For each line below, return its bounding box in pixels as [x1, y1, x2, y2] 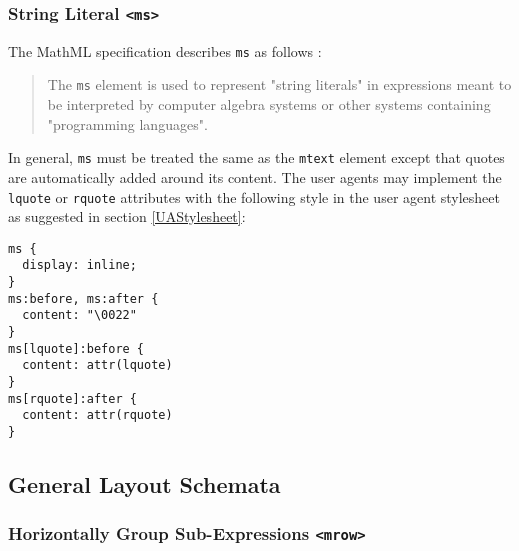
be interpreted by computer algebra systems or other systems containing [47, 94, 491, 115]
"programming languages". [47, 113, 208, 134]
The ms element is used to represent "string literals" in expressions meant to [47, 74, 512, 95]
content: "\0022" [22, 308, 137, 323]
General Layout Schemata [8, 469, 281, 500]
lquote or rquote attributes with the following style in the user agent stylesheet [8, 186, 500, 207]
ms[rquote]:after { [8, 391, 137, 406]
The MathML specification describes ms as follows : [8, 40, 322, 61]
